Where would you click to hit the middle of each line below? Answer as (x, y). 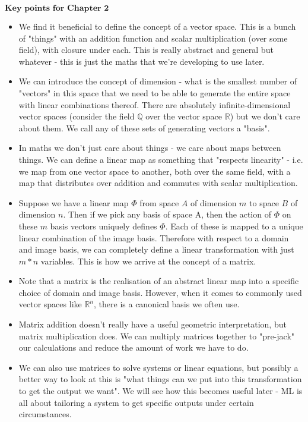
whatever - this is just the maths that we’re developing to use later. (142, 61)
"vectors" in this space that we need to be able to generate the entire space (155, 92)
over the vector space (184, 116)
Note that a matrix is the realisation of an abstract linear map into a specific (159, 281)
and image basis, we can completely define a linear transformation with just (156, 249)
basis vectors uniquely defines (104, 226)
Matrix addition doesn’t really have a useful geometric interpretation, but (153, 324)
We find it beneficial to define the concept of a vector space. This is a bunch (157, 26)
